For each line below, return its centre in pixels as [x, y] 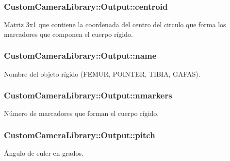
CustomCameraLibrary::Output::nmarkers [88, 95]
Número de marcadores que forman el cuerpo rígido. [82, 113]
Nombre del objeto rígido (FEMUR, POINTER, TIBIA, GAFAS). [102, 73]
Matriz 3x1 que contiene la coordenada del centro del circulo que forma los [115, 24]
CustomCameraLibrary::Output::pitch [80, 135]
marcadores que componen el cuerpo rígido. [68, 34]
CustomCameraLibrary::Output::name [80, 56]
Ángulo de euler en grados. [44, 153]
